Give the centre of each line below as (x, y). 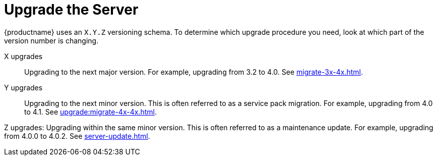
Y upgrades (23, 87)
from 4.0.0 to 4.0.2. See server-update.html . (77, 136)
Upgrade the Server (71, 10)
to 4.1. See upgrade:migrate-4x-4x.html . (90, 112)
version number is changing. (51, 40)
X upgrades (23, 56)
